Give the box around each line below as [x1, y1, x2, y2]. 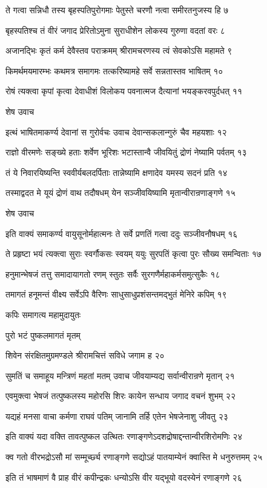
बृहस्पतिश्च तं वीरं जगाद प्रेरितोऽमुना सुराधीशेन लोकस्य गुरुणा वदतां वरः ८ [5, 24, 225, 36]
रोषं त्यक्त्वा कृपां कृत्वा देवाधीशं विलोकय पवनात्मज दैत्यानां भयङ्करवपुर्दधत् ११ [5, 85, 242, 97]
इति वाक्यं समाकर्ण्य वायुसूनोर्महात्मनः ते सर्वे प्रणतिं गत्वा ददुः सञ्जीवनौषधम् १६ [5, 227, 238, 239]
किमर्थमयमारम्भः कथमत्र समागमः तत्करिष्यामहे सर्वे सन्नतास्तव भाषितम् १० [5, 64, 223, 77]
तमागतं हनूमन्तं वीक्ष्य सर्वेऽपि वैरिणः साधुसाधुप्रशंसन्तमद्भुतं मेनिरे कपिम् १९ [5, 288, 227, 301]
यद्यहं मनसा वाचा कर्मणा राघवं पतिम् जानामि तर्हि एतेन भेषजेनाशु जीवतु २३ [5, 409, 228, 422]
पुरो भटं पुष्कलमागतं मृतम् [5, 328, 81, 341]
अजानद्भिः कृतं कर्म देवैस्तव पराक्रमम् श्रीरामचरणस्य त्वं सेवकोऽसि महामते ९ [5, 44, 232, 57]
